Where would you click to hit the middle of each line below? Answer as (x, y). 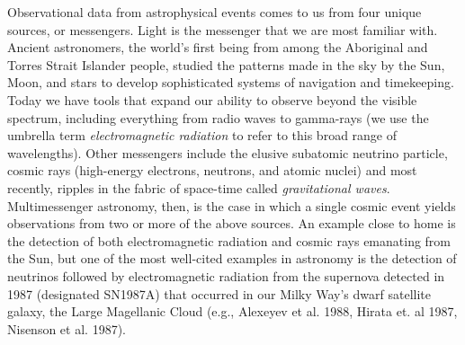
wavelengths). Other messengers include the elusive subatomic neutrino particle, (228, 152)
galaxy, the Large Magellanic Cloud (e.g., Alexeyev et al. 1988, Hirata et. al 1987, (232, 311)
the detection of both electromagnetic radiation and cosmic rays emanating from (229, 240)
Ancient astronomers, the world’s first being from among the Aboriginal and (218, 47)
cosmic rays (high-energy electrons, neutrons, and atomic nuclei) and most (212, 170)
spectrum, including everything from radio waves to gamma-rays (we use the (218, 117)
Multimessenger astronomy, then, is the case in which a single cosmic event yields (232, 205)
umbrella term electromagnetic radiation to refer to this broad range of (202, 135)
